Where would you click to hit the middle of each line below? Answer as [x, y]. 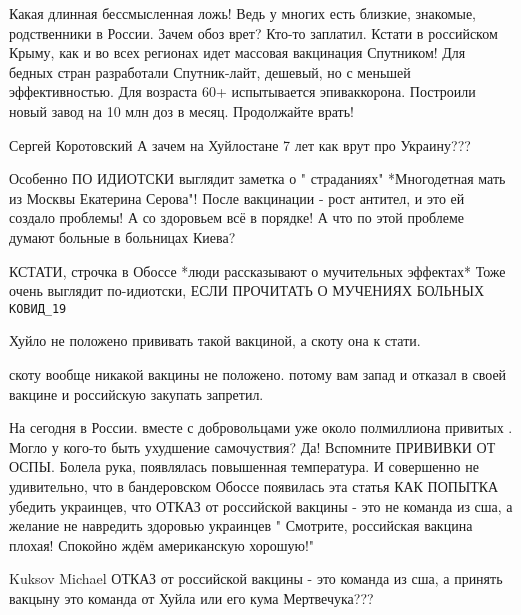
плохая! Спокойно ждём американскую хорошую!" [162, 544]
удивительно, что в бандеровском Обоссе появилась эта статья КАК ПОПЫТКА [254, 485]
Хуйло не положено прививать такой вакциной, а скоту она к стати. [215, 340]
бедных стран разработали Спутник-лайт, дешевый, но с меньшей [210, 71]
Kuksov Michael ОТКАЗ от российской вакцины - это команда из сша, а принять [256, 578]
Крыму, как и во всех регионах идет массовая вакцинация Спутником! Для [237, 52]
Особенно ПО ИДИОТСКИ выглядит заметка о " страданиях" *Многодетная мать [257, 178]
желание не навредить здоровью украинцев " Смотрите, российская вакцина [241, 525]
